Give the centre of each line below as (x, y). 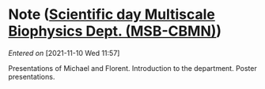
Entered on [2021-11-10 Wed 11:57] (64, 53)
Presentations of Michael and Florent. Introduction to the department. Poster (132, 68)
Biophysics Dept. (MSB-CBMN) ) (115, 31)
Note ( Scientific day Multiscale (112, 15)
